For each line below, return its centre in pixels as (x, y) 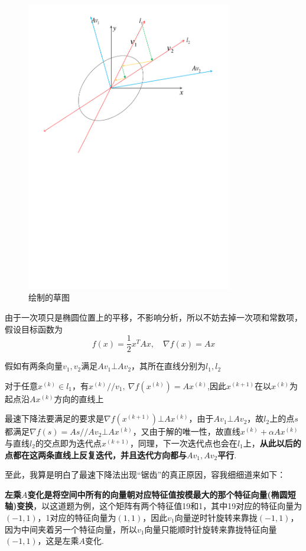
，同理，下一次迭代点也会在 (183, 443)
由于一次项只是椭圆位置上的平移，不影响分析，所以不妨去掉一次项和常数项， (154, 317)
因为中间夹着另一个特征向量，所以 (71, 529)
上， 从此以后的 (272, 443)
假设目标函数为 (34, 329)
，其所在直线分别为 (169, 366)
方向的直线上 (79, 398)
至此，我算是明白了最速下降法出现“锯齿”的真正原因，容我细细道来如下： (145, 475)
